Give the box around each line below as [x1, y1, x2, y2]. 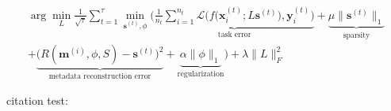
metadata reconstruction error [48, 72, 151, 80]
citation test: [6, 91, 68, 108]
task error [217, 31, 251, 39]
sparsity [343, 31, 370, 39]
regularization [177, 69, 224, 78]
